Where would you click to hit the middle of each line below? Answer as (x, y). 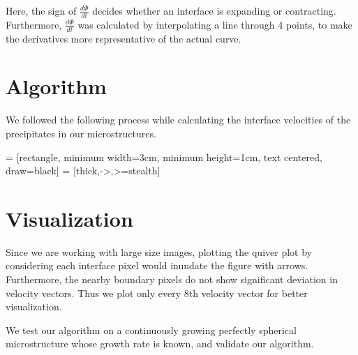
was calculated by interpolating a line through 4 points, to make (215, 24)
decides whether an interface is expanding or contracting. (214, 10)
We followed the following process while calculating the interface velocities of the (178, 120)
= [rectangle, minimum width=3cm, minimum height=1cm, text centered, (164, 157)
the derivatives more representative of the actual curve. (124, 38)
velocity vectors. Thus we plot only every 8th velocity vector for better (157, 293)
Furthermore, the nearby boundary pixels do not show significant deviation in (172, 279)
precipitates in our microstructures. (81, 133)
